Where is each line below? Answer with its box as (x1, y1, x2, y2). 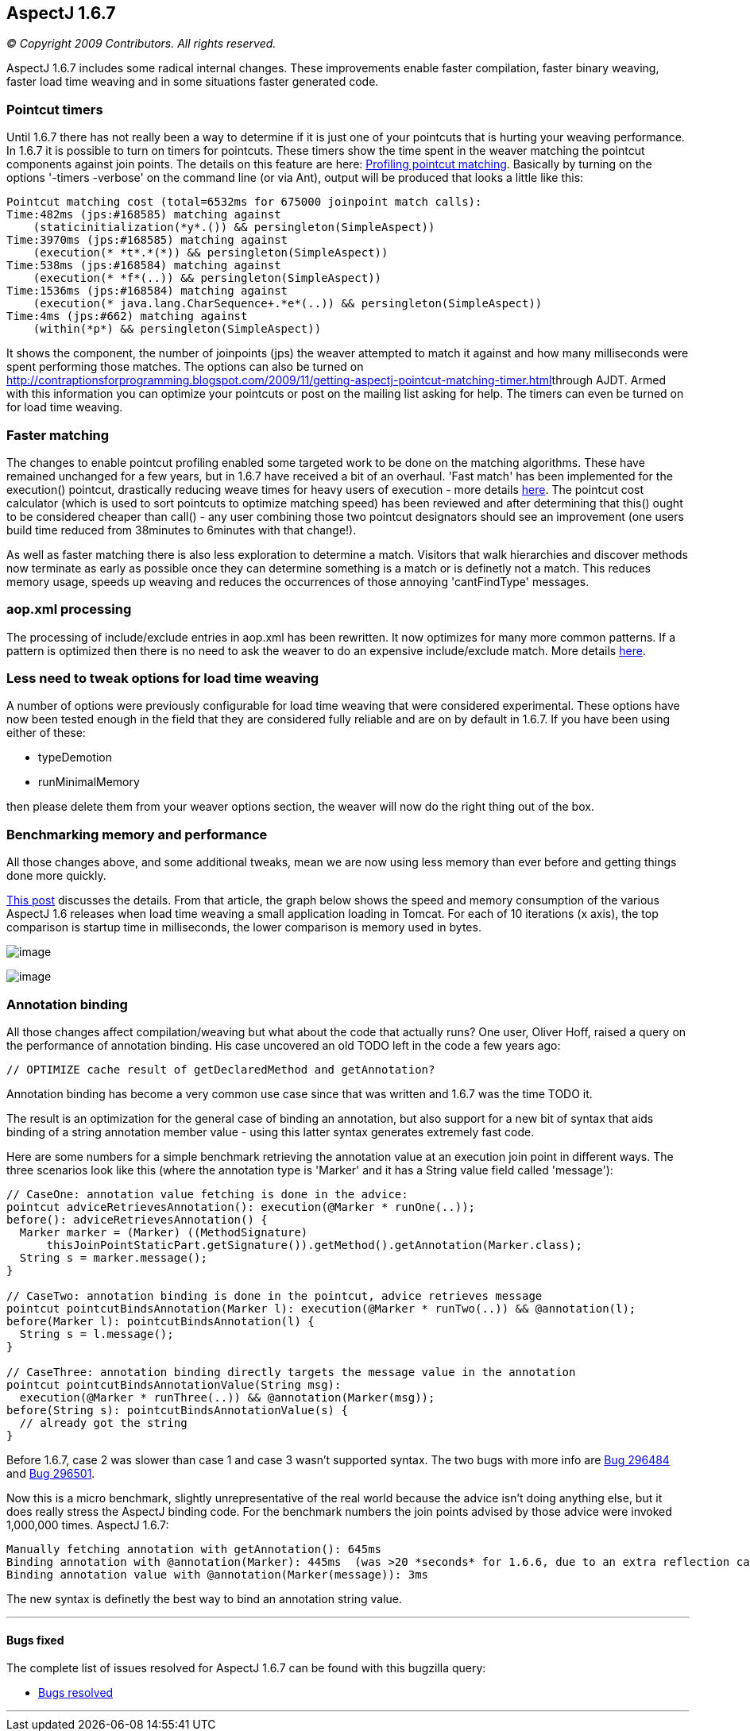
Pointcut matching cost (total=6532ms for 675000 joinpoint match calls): (6, 195, 482, 209)
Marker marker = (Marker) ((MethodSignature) (19, 1225, 308, 1239)
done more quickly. (6, 869, 106, 883)
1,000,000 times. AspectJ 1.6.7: (6, 1517, 169, 1532)
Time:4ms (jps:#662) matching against (6, 310, 248, 323)
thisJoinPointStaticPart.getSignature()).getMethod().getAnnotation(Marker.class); (46, 1238, 582, 1251)
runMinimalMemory (38, 775, 140, 789)
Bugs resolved (38, 1686, 114, 1700)
